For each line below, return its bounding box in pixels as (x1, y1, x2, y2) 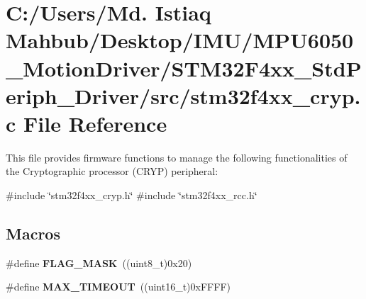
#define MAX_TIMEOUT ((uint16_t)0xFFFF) (6, 279, 231, 294)
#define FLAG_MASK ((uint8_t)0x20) (6, 255, 192, 270)
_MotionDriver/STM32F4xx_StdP (6, 53, 362, 82)
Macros (6, 222, 60, 244)
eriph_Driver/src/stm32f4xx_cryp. (6, 81, 361, 110)
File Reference (23, 108, 167, 137)
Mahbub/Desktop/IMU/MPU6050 (6, 26, 354, 55)
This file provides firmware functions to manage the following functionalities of (6, 149, 348, 164)
